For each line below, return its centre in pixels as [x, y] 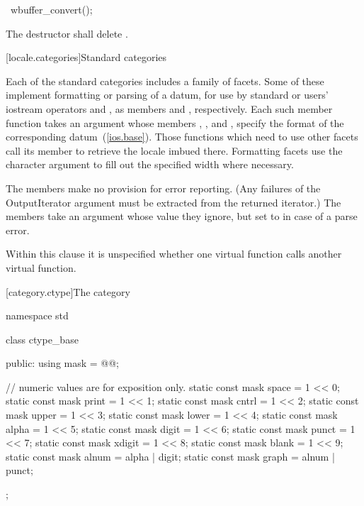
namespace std [37, 315]
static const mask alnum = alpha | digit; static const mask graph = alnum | [170, 456]
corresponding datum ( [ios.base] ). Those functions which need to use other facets [182, 137]
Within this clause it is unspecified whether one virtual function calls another [174, 254]
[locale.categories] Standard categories [86, 57]
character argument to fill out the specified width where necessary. [150, 164]
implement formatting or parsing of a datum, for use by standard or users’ [167, 95]
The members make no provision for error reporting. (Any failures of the [163, 188]
